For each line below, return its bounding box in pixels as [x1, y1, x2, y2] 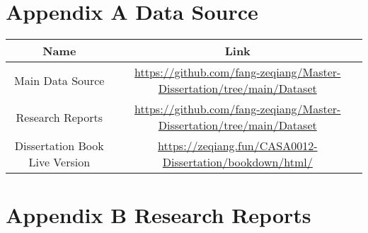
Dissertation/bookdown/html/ [162, 154, 313, 171]
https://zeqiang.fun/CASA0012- [158, 137, 318, 154]
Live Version [28, 154, 91, 171]
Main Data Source [14, 72, 105, 89]
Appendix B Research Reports [6, 200, 311, 229]
